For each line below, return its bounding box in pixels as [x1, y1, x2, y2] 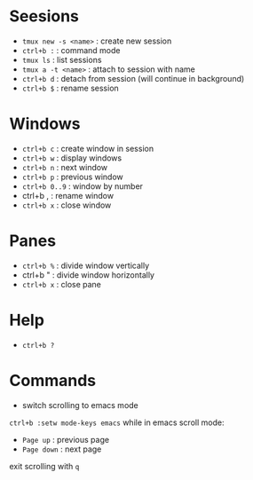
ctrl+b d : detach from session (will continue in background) [21, 73, 245, 83]
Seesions [9, 6, 80, 27]
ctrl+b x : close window [21, 200, 112, 210]
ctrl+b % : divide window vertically [21, 260, 150, 271]
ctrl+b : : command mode [21, 44, 121, 55]
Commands [9, 370, 97, 390]
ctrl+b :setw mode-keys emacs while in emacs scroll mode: [9, 417, 225, 428]
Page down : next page [21, 444, 102, 454]
